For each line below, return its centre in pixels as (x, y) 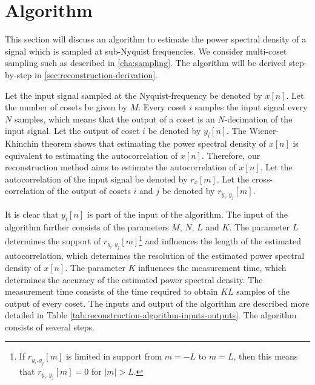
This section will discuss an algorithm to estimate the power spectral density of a (156, 39)
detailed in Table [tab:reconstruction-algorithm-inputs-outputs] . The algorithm (151, 315)
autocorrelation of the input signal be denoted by (96, 179)
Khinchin (22, 143)
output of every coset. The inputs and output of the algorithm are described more (157, 303)
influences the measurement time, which (212, 267)
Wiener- (264, 131)
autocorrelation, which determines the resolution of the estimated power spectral (155, 256)
